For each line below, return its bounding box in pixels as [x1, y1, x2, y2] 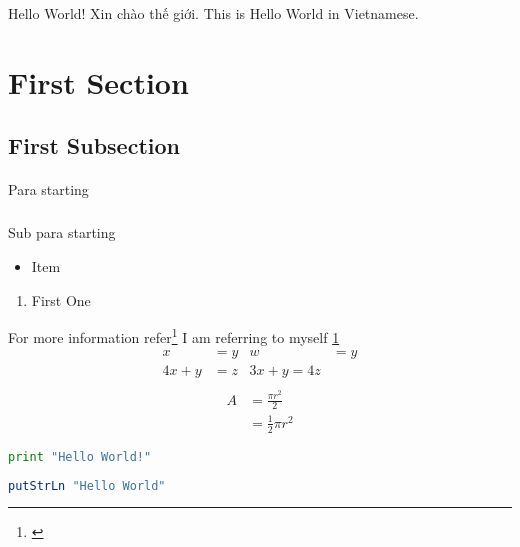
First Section [8, 61, 189, 102]
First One [31, 289, 91, 310]
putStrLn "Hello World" [8, 478, 166, 493]
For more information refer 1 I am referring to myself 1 [8, 324, 340, 347]
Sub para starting [8, 222, 116, 243]
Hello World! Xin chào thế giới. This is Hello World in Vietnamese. [8, 3, 419, 23]
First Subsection [8, 130, 180, 161]
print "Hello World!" [8, 449, 152, 464]
